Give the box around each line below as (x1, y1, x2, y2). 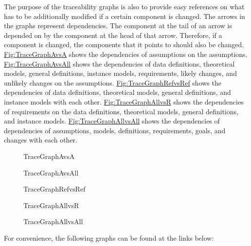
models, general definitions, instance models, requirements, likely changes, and (4, 68, 237, 78)
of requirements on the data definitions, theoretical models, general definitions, (4, 106, 238, 116)
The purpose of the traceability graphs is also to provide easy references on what (4, 1, 245, 11)
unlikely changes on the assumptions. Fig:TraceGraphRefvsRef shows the (4, 77, 221, 88)
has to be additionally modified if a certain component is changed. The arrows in (4, 11, 245, 21)
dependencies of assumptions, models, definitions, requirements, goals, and (4, 125, 226, 135)
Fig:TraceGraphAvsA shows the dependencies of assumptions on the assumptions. (4, 49, 248, 59)
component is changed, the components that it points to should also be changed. (4, 39, 244, 50)
